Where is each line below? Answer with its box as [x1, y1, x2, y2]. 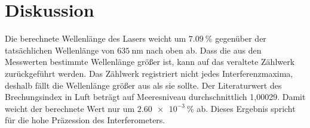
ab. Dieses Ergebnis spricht [197, 102, 296, 114]
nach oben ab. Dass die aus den [146, 43, 262, 56]
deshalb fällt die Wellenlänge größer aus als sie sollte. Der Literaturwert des [5, 79, 282, 91]
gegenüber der [215, 32, 266, 45]
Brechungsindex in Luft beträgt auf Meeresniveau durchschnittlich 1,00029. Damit [5, 90, 306, 103]
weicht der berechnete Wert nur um [5, 102, 135, 114]
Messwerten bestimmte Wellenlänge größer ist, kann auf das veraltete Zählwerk [5, 55, 295, 68]
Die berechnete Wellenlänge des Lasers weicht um [5, 32, 186, 45]
